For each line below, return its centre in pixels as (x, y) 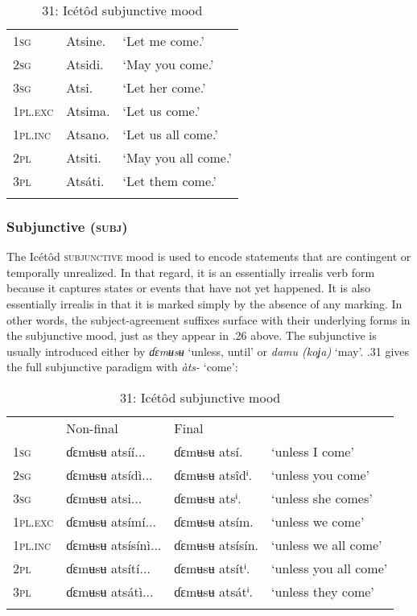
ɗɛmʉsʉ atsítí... (108, 568)
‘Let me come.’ (163, 41)
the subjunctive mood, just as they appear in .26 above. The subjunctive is (192, 335)
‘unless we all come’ (327, 544)
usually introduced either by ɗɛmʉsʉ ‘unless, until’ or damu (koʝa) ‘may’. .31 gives (208, 351)
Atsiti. (84, 157)
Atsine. (86, 41)
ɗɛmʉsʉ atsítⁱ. (212, 568)
